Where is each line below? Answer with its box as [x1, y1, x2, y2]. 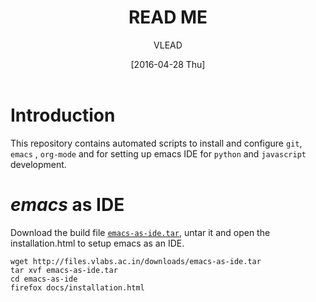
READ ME [128, 6, 208, 29]
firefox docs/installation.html [10, 282, 145, 293]
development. [10, 158, 67, 170]
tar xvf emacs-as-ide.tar [10, 265, 118, 275]
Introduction [10, 104, 116, 126]
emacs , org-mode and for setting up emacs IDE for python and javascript [10, 147, 307, 160]
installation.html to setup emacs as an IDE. [10, 237, 185, 249]
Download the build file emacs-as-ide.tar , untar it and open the [10, 226, 271, 238]
